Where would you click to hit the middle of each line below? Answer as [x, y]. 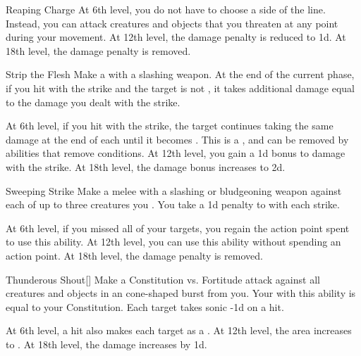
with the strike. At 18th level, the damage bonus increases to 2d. [146, 166]
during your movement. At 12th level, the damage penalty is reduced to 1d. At [176, 37]
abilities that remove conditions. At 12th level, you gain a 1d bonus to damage [176, 153]
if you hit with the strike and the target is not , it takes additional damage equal [180, 88]
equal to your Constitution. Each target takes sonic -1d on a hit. [145, 306]
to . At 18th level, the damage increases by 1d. [106, 344]
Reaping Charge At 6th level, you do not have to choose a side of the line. [166, 9]
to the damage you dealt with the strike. [93, 102]
